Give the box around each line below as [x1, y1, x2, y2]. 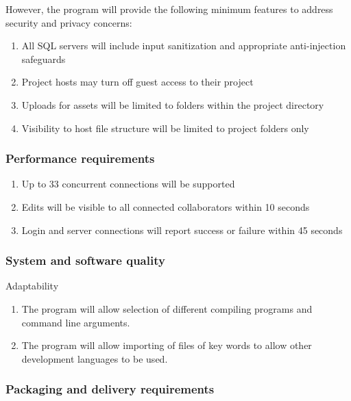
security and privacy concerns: [5, 15, 132, 29]
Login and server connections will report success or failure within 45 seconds [21, 222, 343, 237]
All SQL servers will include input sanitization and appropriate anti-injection [21, 38, 346, 53]
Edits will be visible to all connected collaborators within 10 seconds [21, 199, 310, 214]
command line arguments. [21, 315, 130, 329]
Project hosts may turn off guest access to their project [21, 75, 254, 89]
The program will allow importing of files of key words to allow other [21, 338, 312, 352]
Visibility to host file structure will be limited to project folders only [21, 120, 309, 135]
